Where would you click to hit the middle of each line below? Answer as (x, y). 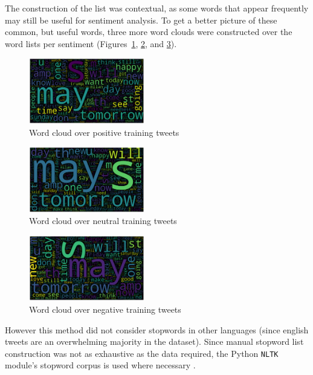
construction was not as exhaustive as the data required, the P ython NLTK (142, 353)
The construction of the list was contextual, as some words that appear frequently (157, 8)
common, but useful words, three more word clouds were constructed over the (149, 32)
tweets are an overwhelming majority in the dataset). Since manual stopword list (154, 341)
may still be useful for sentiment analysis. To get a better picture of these (141, 20)
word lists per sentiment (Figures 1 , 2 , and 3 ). (91, 43)
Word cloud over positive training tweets (104, 132)
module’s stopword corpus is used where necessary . (100, 365)
